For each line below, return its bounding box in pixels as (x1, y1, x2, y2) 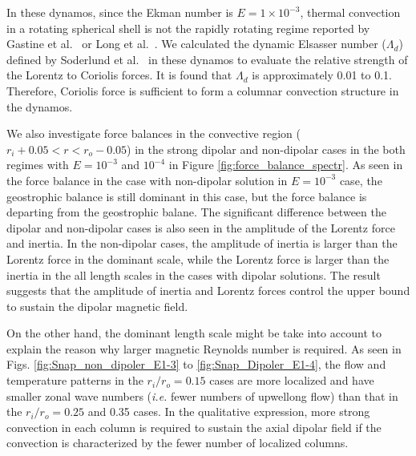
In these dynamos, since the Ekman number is (6, 4, 233, 20)
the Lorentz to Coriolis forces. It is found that (6, 67, 232, 83)
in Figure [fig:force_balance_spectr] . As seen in (168, 156, 403, 173)
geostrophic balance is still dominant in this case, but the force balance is (6, 188, 367, 204)
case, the (339, 172, 382, 188)
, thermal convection (300, 4, 401, 20)
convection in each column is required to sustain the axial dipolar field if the (6, 418, 382, 435)
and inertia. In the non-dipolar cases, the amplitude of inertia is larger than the (6, 235, 398, 252)
